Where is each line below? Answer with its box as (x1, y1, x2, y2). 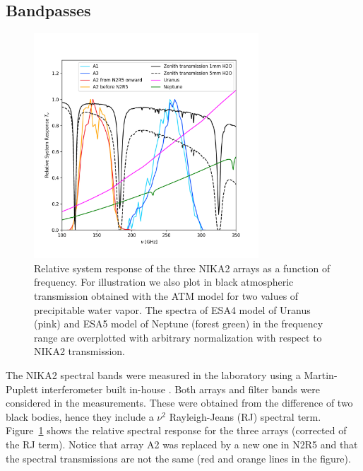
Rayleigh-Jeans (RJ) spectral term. (169, 409, 321, 424)
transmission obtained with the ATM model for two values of (34, 288, 299, 303)
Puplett (6, 381, 39, 396)
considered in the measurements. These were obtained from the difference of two (6, 395, 353, 410)
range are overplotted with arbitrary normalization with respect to (34, 330, 322, 344)
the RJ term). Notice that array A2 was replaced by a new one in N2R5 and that (6, 436, 358, 451)
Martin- (304, 367, 338, 382)
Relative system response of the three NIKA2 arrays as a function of (34, 260, 331, 275)
